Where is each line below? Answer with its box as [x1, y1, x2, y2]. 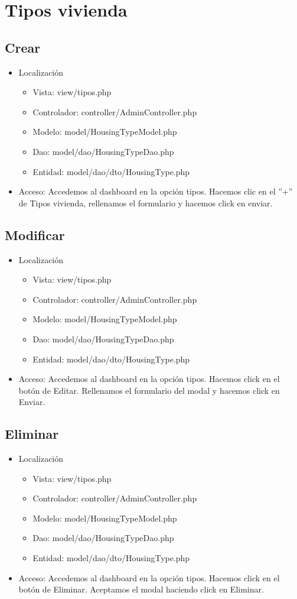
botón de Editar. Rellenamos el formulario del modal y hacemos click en [18, 384, 280, 396]
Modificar [5, 225, 65, 244]
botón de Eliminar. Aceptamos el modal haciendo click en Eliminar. [18, 583, 264, 595]
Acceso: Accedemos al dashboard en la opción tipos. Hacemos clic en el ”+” [18, 185, 293, 197]
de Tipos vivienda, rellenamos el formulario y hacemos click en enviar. [18, 196, 273, 209]
